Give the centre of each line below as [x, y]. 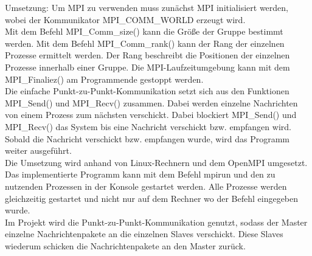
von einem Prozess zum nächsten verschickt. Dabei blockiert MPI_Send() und [151, 115]
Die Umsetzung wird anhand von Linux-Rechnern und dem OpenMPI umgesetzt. [156, 162]
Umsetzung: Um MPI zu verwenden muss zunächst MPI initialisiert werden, [147, 7]
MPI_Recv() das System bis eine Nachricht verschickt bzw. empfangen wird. [148, 126]
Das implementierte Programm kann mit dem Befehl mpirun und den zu [140, 174]
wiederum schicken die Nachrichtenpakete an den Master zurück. [125, 245]
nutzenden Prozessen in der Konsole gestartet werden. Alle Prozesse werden [146, 186]
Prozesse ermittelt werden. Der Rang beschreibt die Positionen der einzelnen [147, 55]
